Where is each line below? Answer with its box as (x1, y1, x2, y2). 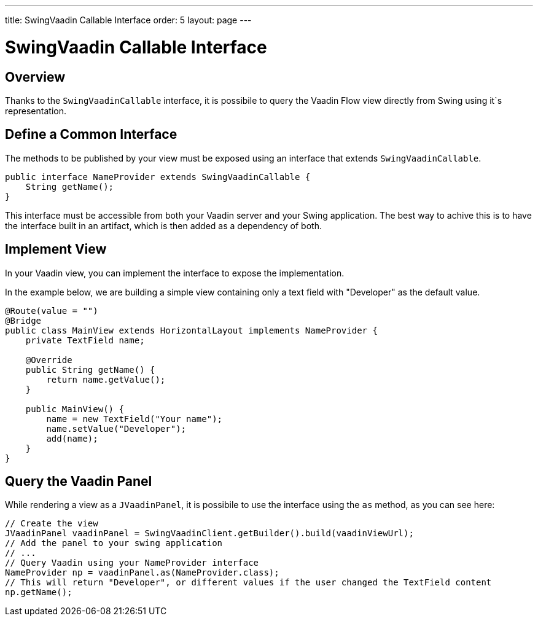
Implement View (5, 241, 107, 257)
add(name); (46, 433, 98, 443)
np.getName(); (5, 587, 72, 598)
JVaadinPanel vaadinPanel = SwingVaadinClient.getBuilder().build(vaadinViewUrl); (5, 528, 414, 539)
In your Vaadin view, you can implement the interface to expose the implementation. (5, 267, 345, 278)
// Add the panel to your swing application (5, 538, 223, 549)
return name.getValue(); (46, 374, 166, 385)
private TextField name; (25, 335, 145, 345)
